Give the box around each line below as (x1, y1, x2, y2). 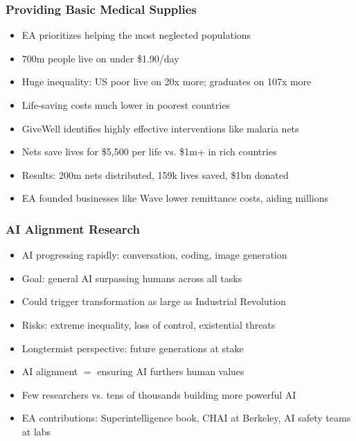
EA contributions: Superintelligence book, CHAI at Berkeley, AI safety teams (21, 410, 351, 425)
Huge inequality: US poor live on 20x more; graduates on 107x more (21, 74, 312, 89)
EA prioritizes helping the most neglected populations (21, 28, 251, 42)
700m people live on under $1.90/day (21, 51, 179, 65)
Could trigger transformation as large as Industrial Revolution (21, 294, 286, 309)
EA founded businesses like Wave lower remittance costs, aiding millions (21, 191, 328, 205)
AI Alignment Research (6, 220, 140, 237)
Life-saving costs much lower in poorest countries (21, 98, 230, 112)
